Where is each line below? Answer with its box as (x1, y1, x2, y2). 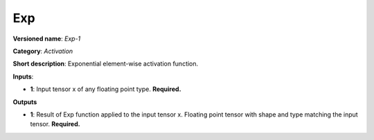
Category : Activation (12, 47, 73, 55)
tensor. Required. (30, 120, 80, 128)
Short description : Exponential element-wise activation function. (12, 59, 199, 68)
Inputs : (12, 72, 34, 81)
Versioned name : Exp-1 (12, 34, 81, 43)
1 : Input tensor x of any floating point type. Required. (30, 85, 181, 93)
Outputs (12, 97, 37, 106)
